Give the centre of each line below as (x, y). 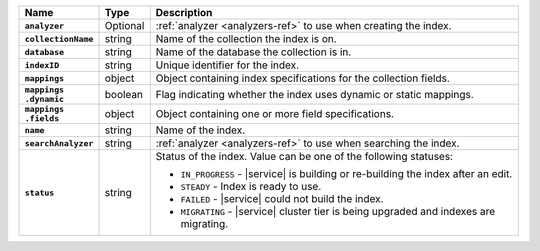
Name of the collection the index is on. (246, 38)
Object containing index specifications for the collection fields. (302, 78)
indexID (42, 65)
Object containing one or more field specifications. (275, 113)
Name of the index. (200, 130)
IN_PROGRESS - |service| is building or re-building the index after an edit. (346, 173)
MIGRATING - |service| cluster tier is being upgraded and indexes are (338, 211)
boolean (124, 94)
